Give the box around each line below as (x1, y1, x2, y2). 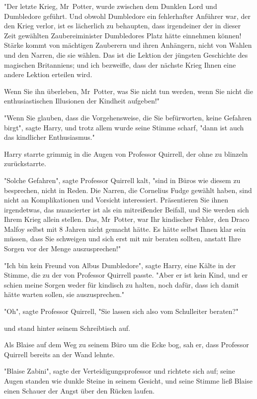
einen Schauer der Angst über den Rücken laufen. (4, 385, 155, 396)
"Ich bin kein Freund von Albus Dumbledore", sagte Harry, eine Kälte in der (4, 260, 236, 270)
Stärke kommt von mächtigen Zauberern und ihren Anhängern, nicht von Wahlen (4, 40, 252, 50)
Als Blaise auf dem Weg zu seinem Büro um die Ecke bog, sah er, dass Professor (4, 339, 249, 350)
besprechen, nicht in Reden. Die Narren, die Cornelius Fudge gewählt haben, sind (4, 185, 252, 195)
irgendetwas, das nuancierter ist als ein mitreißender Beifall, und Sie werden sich (4, 204, 249, 214)
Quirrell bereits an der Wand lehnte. (4, 349, 115, 359)
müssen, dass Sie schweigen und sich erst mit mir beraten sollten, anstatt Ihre (4, 233, 241, 244)
